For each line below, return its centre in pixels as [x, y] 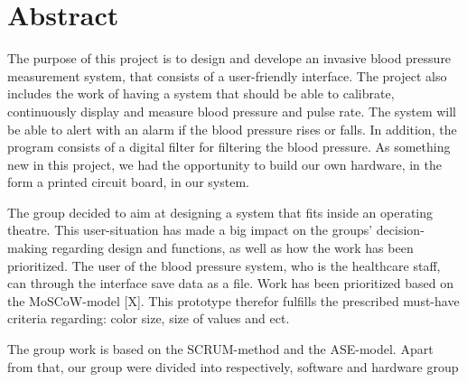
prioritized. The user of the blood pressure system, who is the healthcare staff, [224, 265]
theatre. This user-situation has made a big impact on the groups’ [190, 230]
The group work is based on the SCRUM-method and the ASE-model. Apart [220, 349]
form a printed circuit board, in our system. [128, 182]
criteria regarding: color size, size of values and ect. [149, 318]
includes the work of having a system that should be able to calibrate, [201, 93]
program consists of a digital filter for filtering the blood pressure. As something [229, 147]
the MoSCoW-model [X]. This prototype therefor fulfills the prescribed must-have [233, 300]
